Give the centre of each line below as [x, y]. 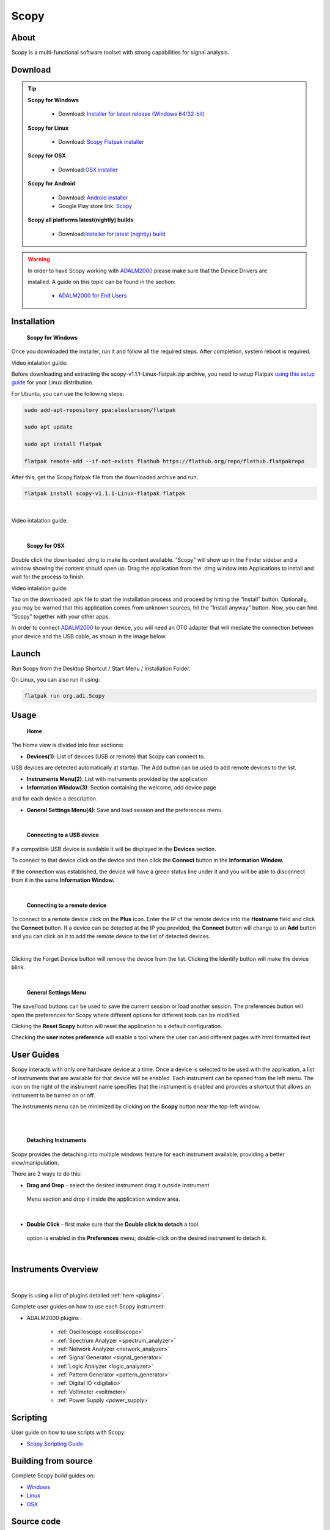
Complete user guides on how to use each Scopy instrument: [88, 1307]
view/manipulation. [35, 1162]
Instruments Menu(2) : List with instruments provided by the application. [118, 779]
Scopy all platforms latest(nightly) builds [81, 220]
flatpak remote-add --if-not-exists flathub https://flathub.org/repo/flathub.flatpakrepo [164, 461]
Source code [36, 1522]
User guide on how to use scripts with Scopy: [68, 1433]
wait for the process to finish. [48, 577]
